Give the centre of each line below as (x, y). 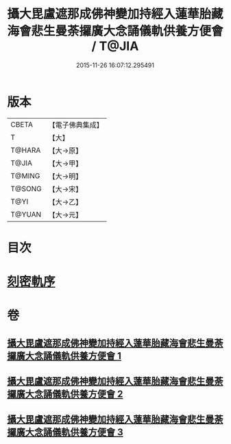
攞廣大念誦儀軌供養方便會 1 (64, 356)
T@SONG (26, 188)
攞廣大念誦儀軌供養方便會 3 (65, 432)
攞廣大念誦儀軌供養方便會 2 (65, 394)
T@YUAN (26, 214)
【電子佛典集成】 (76, 125)
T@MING (25, 175)
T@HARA (26, 150)
